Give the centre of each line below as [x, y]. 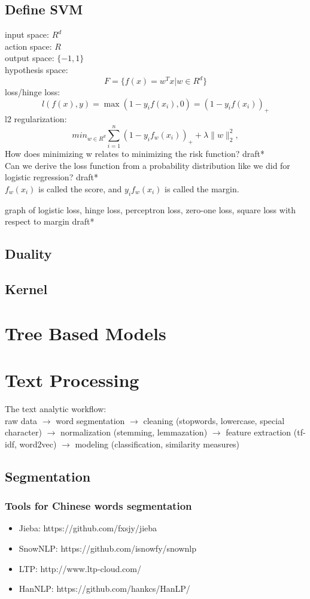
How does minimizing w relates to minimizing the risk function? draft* [135, 154]
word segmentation [90, 420]
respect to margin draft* [50, 221]
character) [23, 432]
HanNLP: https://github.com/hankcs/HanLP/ [104, 589]
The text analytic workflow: [56, 409]
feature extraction [259, 432]
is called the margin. [202, 188]
